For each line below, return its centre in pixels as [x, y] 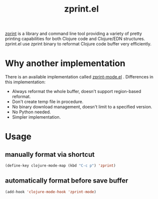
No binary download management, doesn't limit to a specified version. [82, 107]
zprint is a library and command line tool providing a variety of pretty [73, 34]
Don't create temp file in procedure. [48, 102]
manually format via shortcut [50, 154]
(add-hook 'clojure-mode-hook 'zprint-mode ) [51, 192]
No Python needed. [32, 112]
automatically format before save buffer [67, 181]
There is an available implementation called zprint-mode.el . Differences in [79, 77]
